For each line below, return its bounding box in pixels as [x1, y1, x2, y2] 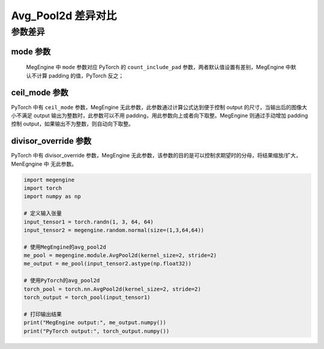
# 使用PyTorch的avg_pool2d [23, 277, 100, 284]
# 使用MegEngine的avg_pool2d [23, 243, 106, 250]
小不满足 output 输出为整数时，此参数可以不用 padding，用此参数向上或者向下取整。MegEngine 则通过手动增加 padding [11, 112, 308, 119]
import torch [23, 184, 62, 192]
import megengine [23, 176, 75, 183]
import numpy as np [23, 193, 81, 200]
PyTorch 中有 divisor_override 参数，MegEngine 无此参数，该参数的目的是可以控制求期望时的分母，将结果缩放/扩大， [11, 152, 301, 159]
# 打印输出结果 [23, 311, 62, 318]
